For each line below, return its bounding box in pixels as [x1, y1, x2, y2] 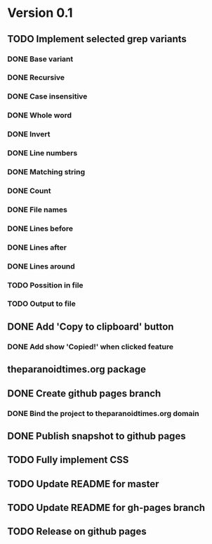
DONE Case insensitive [7, 91, 88, 101]
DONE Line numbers [7, 148, 78, 158]
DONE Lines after [7, 242, 67, 252]
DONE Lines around [7, 261, 75, 271]
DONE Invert [7, 129, 51, 139]
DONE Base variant [7, 54, 74, 64]
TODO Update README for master [7, 478, 159, 490]
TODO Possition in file [7, 280, 84, 290]
